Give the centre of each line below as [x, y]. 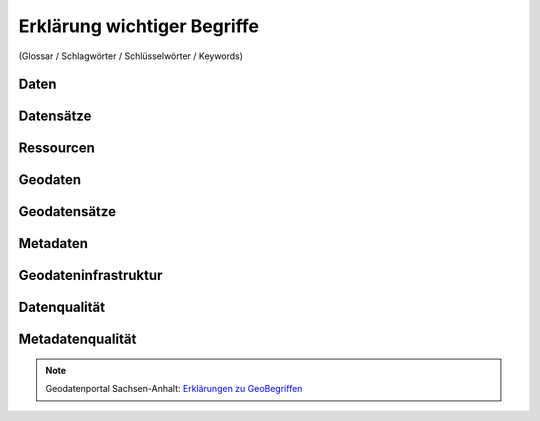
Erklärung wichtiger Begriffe [139, 26]
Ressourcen [56, 148]
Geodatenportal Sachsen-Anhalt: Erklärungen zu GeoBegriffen [174, 389]
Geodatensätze [67, 211]
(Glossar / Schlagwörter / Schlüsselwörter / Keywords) [131, 56]
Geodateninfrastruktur [90, 275]
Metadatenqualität [77, 339]
